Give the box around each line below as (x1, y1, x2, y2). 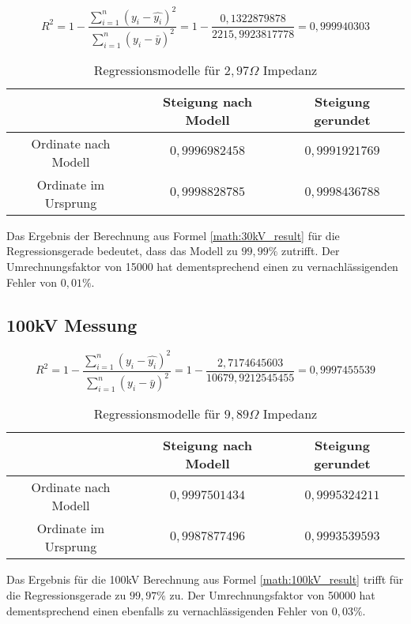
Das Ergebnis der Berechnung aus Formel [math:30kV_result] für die (6, 227, 340, 243)
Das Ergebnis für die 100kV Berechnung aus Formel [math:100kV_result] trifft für (6, 571, 404, 588)
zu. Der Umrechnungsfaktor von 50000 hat (169, 586, 375, 603)
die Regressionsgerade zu (6, 586, 126, 603)
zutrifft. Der (281, 242, 340, 259)
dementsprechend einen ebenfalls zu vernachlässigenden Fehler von (6, 602, 329, 618)
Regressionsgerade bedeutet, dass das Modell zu (6, 242, 238, 259)
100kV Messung (6, 312, 138, 336)
